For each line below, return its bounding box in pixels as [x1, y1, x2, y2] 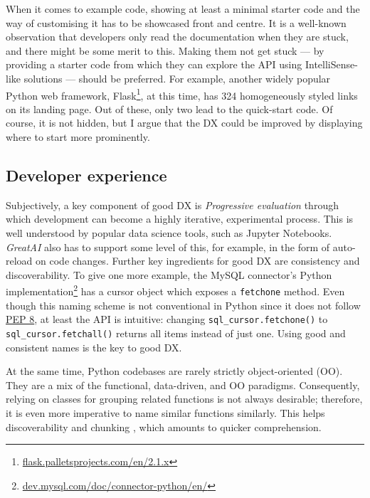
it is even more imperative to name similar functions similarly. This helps [6, 405, 325, 420]
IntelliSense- [305, 57, 358, 72]
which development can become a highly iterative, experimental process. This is [6, 211, 354, 226]
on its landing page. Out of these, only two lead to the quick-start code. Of [6, 101, 333, 116]
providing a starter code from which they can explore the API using [6, 57, 302, 72]
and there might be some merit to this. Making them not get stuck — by [6, 43, 324, 58]
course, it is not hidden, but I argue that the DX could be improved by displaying [6, 115, 363, 130]
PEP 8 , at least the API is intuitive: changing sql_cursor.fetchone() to [6, 312, 328, 327]
